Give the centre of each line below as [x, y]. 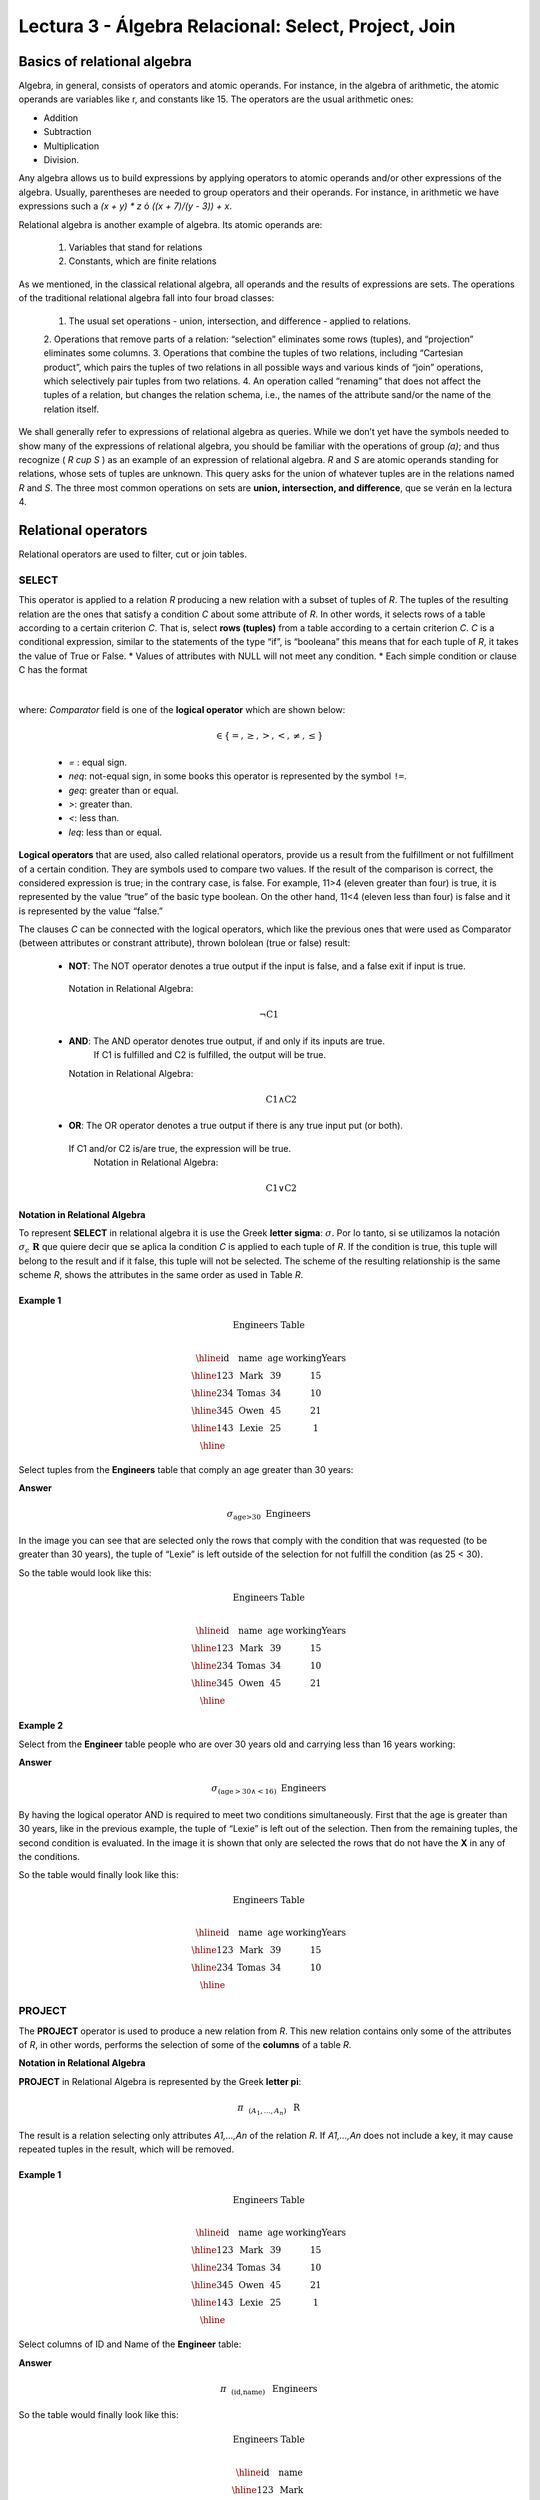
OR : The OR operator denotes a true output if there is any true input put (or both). [236, 1126]
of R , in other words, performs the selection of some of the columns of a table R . [185, 2045]
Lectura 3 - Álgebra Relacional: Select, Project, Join [237, 26]
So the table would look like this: [85, 1572]
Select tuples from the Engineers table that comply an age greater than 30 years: [186, 1469]
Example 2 [41, 1726]
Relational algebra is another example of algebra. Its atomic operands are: [170, 224]
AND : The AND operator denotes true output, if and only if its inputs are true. [226, 1041]
